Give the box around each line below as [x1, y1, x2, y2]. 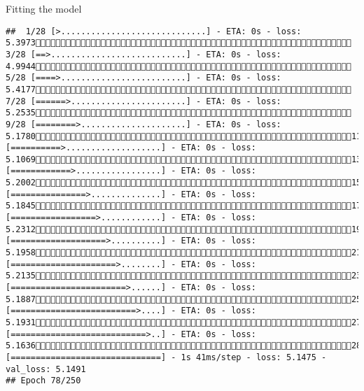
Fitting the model [6, 1, 82, 15]
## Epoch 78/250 [6, 376, 81, 386]
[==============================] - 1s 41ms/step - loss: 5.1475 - [6, 352, 327, 362]
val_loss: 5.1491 [6, 364, 86, 374]
